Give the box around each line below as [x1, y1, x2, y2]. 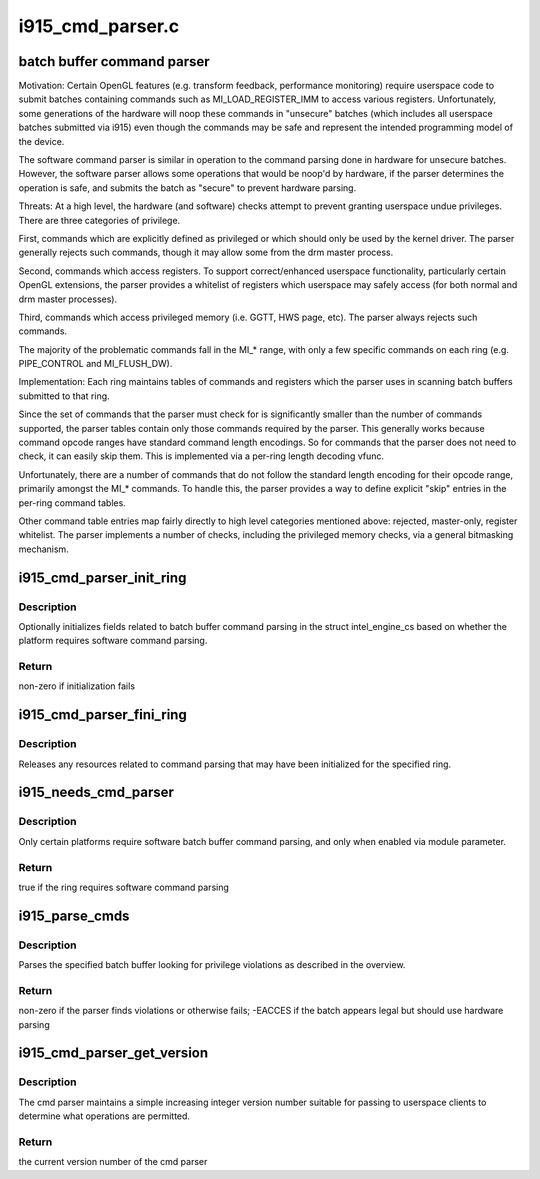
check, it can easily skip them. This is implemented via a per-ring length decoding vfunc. [18, 450, 385, 462]
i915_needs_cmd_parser [18, 784, 175, 801]
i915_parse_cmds [18, 907, 130, 924]
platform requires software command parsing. [18, 635, 208, 647]
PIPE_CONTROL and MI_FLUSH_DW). [18, 358, 173, 370]
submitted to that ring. [18, 390, 110, 402]
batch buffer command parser [18, 53, 210, 70]
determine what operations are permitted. [18, 1110, 190, 1122]
